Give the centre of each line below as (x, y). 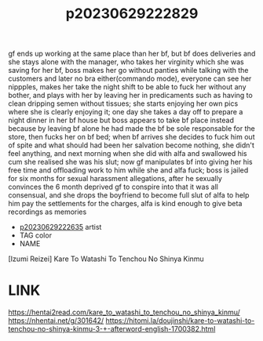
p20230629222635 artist (60, 227)
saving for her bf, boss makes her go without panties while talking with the (128, 71)
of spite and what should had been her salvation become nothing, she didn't (131, 145)
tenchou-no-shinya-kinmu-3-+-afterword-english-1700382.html (112, 329)
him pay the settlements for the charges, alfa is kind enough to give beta (125, 204)
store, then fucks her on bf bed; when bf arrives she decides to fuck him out (131, 137)
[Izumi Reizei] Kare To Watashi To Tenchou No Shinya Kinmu (106, 259)
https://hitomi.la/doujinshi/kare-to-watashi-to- (180, 321)
